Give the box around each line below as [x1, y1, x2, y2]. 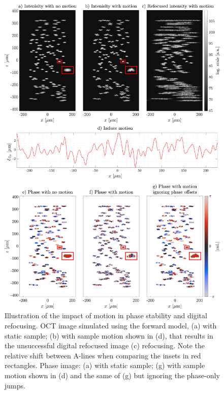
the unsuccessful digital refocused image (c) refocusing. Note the [5, 340, 205, 351]
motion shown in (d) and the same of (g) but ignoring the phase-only [5, 370, 220, 381]
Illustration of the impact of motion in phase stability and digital [5, 310, 207, 321]
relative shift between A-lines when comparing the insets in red [5, 350, 201, 360]
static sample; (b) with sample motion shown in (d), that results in [5, 330, 213, 341]
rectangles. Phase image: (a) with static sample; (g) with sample [5, 360, 205, 371]
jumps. [5, 380, 25, 390]
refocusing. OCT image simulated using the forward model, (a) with [5, 320, 217, 331]
